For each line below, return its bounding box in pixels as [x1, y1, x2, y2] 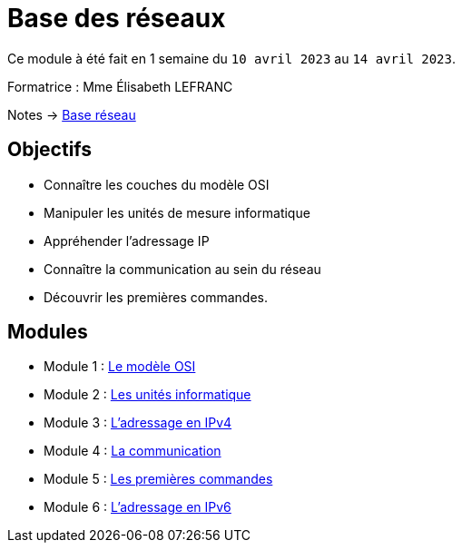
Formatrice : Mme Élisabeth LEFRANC [7, 78, 233, 94]
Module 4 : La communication [44, 443, 221, 459]
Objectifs [7, 138, 93, 162]
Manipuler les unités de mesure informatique [44, 204, 310, 221]
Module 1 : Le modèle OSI [44, 358, 196, 375]
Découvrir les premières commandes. [44, 289, 269, 305]
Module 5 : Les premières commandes [44, 471, 273, 487]
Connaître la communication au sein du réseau [44, 260, 321, 277]
